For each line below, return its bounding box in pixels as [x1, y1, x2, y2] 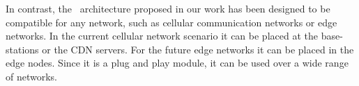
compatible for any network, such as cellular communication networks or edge [6, 15, 337, 29]
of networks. [6, 69, 58, 83]
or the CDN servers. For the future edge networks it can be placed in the [42, 42, 354, 56]
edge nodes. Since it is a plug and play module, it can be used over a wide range [6, 55, 349, 70]
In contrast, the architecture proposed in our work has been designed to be [6, 1, 330, 15]
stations [6, 42, 39, 56]
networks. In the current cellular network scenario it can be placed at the [6, 28, 318, 43]
